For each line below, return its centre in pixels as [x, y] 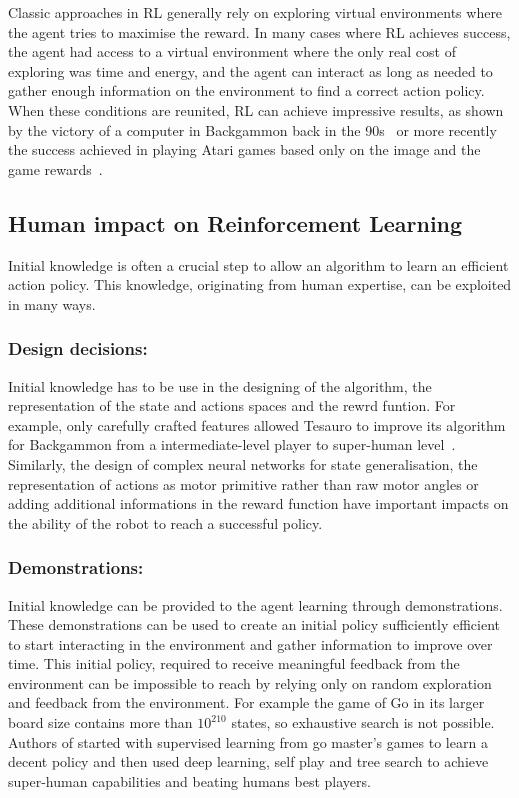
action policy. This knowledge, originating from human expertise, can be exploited [260, 284]
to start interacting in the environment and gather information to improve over [250, 643]
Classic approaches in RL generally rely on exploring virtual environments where [255, 12]
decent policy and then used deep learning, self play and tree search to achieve [248, 761]
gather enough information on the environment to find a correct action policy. [246, 90]
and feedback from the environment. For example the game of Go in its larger [246, 702]
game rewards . [55, 168]
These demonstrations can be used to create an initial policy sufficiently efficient [254, 624]
